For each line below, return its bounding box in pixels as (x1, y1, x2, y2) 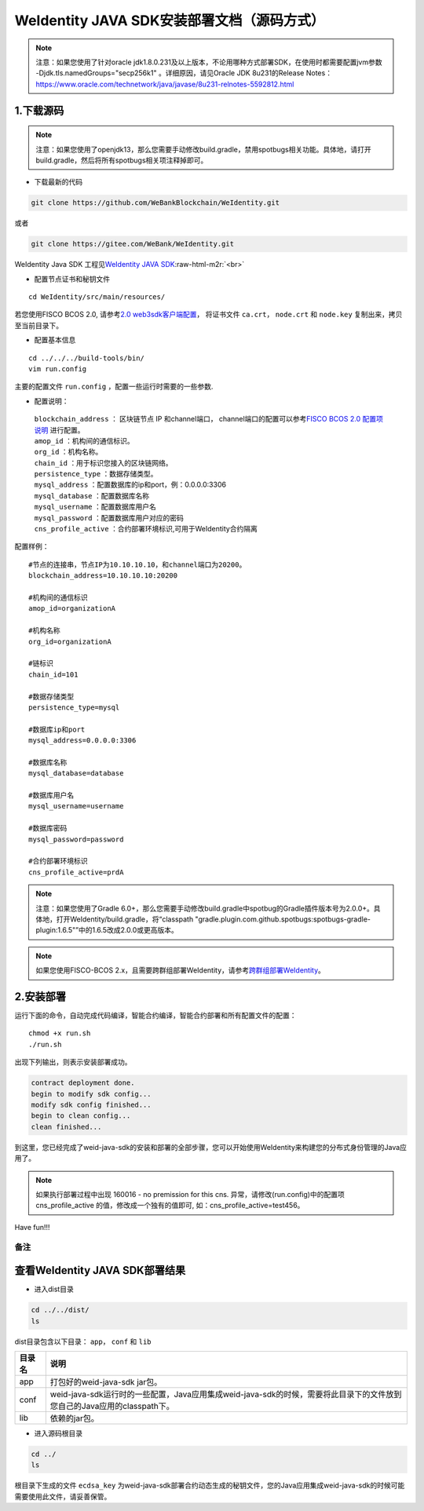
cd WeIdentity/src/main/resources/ (28, 293, 166, 301)
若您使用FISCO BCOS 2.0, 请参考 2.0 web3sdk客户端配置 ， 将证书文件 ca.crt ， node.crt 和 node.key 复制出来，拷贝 (14, 310, 403, 319)
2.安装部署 (14, 990, 67, 1003)
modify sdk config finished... (31, 1100, 152, 1109)
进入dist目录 (34, 1284, 74, 1294)
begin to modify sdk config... (31, 1089, 152, 1098)
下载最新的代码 (34, 177, 82, 187)
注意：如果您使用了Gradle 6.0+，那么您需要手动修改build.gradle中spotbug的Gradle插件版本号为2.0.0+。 (35, 903, 375, 913)
